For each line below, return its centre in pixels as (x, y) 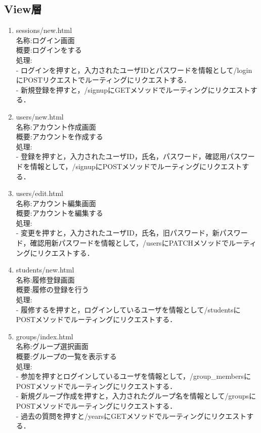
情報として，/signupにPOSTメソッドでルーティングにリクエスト (136, 166)
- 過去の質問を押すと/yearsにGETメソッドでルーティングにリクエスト (131, 416)
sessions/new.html (44, 30)
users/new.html (40, 116)
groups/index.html (45, 336)
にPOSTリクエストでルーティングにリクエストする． (103, 80)
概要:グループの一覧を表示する (66, 356)
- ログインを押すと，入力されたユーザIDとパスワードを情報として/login (134, 70)
